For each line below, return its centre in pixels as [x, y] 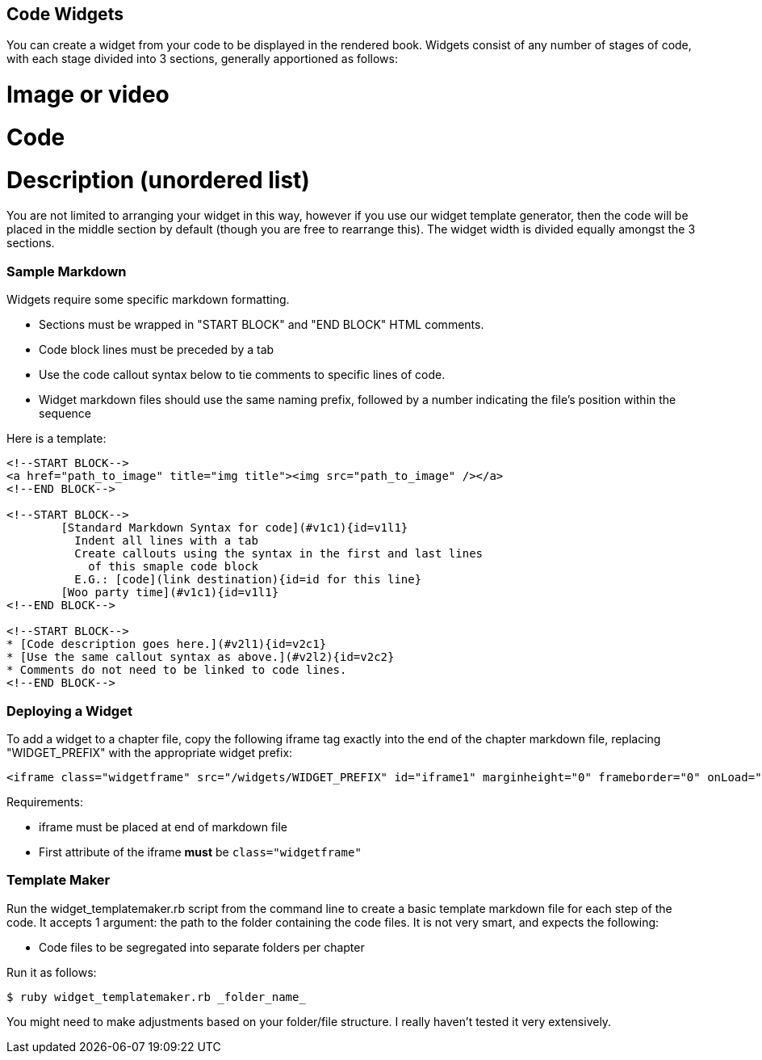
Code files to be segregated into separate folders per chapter [202, 947]
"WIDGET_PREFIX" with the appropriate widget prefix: [150, 752]
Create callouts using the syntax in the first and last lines [279, 554]
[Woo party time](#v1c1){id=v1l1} [170, 593]
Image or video [88, 95]
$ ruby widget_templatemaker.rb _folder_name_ [156, 997]
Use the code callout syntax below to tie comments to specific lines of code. [242, 375]
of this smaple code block [173, 567]
